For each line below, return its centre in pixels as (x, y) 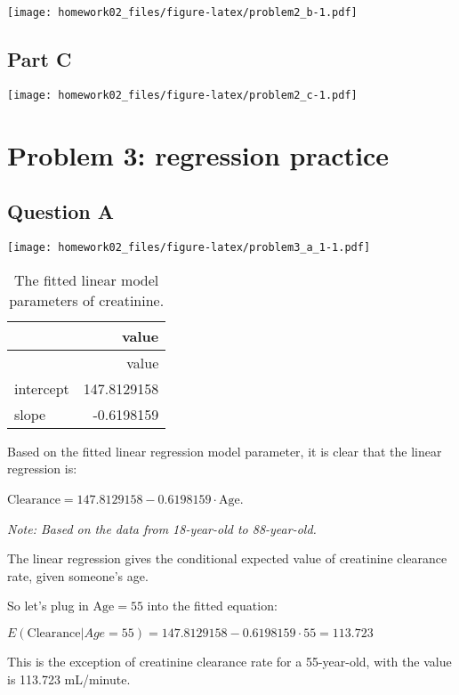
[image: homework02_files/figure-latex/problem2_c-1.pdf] (182, 95)
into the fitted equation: (212, 606)
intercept (42, 388)
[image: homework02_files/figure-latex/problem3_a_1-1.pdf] (189, 248)
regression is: (42, 469)
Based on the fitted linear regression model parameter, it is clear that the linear (225, 451)
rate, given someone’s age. (78, 575)
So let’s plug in (48, 606)
